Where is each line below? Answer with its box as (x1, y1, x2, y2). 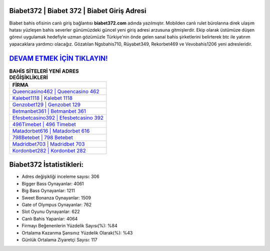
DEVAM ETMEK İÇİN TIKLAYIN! (9, 54, 108, 63)
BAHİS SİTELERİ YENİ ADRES (9, 68, 79, 75)
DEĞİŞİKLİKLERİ (9, 74, 48, 81)
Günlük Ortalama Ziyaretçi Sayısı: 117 (21, 237, 97, 242)
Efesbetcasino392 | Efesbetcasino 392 (12, 114, 104, 121)
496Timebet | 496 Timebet (12, 121, 76, 128)
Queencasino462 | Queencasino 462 (12, 88, 99, 95)
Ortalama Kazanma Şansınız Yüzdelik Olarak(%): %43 (21, 229, 133, 235)
